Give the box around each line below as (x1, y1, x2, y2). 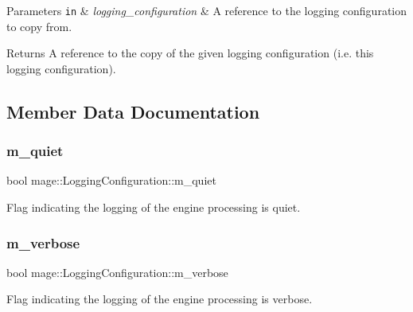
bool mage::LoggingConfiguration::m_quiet (6, 172, 216, 189)
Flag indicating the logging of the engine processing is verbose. (6, 291, 313, 307)
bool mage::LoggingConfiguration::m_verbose (6, 263, 228, 280)
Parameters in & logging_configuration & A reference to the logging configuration (6, 2, 407, 18)
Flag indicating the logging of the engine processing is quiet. (6, 199, 301, 216)
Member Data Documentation (6, 99, 260, 123)
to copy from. (6, 18, 72, 34)
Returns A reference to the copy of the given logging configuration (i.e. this (6, 45, 374, 61)
